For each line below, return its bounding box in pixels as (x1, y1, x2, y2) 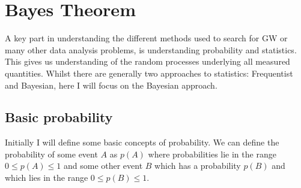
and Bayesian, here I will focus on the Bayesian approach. (5, 78, 217, 91)
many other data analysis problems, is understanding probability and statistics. (5, 43, 297, 56)
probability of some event (5, 147, 98, 160)
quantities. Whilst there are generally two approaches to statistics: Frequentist (5, 66, 293, 79)
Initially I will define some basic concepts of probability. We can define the (5, 136, 279, 148)
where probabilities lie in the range (148, 147, 276, 160)
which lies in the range (5, 171, 88, 184)
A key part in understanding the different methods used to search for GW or (5, 32, 288, 44)
